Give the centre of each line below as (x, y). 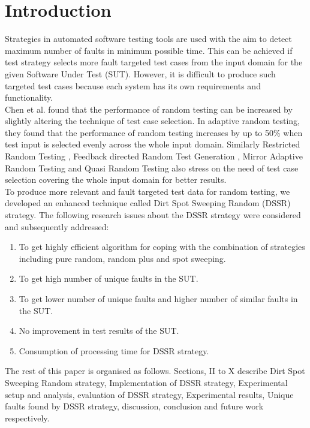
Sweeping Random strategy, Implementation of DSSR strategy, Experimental (146, 382)
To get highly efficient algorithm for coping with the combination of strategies (162, 247)
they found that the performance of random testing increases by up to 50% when (154, 132)
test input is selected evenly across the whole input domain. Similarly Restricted (153, 144)
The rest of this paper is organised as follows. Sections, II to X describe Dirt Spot (155, 371)
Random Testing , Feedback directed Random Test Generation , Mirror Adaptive (154, 156)
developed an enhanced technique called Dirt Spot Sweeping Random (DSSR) (148, 203)
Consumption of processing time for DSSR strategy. (114, 350)
